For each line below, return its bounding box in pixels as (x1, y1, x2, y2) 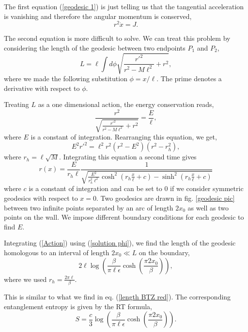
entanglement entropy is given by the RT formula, (4, 301, 153, 311)
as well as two (187, 202, 229, 212)
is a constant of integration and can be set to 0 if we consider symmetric (29, 183, 244, 193)
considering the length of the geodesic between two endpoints (4, 42, 186, 52)
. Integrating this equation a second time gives (59, 152, 197, 162)
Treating (4, 99, 29, 109)
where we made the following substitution (4, 73, 127, 83)
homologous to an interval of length (4, 247, 109, 258)
